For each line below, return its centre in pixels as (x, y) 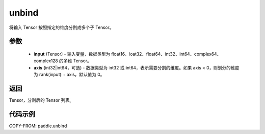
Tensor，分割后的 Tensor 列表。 (41, 100)
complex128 (46, 61)
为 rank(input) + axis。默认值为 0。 (69, 75)
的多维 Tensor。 (75, 61)
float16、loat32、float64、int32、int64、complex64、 (166, 54)
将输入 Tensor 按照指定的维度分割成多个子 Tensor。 (61, 27)
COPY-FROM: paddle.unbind (38, 126)
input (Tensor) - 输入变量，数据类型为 (72, 54)
